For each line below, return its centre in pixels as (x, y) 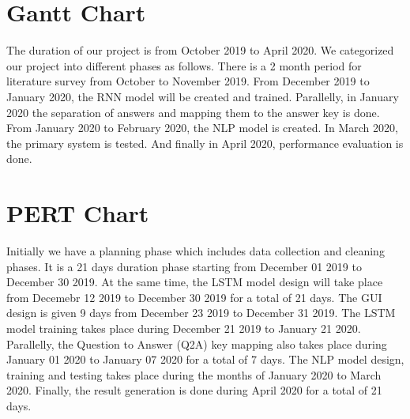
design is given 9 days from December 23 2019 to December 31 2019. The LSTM (201, 313)
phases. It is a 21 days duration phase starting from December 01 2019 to (184, 266)
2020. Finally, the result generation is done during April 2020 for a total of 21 (194, 390)
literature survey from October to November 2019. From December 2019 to (188, 81)
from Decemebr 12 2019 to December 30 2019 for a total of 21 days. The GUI (194, 297)
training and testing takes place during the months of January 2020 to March (194, 374)
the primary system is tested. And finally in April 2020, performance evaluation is (205, 143)
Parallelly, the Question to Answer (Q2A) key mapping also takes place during (197, 344)
